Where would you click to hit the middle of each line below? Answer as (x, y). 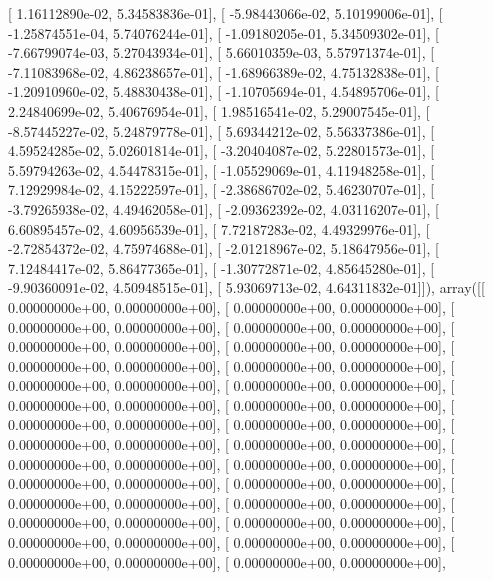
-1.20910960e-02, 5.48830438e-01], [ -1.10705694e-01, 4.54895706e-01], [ (223, 91)
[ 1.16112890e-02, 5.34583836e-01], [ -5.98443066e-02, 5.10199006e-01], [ (225, 13)
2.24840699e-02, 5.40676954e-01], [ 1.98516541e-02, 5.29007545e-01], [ (219, 110)
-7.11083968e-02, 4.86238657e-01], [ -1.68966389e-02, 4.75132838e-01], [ (223, 71)
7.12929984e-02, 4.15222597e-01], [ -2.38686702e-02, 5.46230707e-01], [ (221, 189)
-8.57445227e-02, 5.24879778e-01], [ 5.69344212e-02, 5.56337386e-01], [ (221, 130)
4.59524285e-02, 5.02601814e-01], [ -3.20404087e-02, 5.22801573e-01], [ (221, 150)
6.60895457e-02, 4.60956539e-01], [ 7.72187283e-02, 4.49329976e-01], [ (219, 228)
